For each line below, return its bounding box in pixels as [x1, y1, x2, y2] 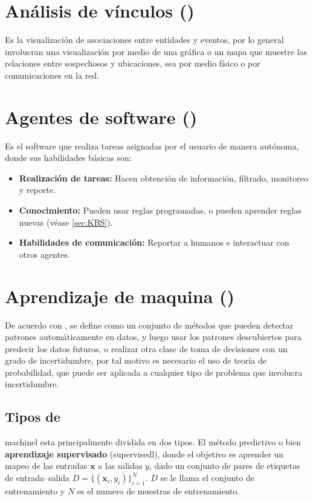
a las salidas [98, 459, 143, 472]
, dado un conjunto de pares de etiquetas [149, 459, 300, 472]
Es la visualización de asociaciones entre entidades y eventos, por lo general [5, 33, 284, 46]
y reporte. [19, 183, 56, 196]
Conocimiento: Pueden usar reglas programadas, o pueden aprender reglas [19, 204, 302, 216]
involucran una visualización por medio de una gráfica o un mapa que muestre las [5, 45, 308, 57]
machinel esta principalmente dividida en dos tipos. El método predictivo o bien [5, 436, 302, 448]
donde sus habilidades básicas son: [5, 151, 132, 164]
